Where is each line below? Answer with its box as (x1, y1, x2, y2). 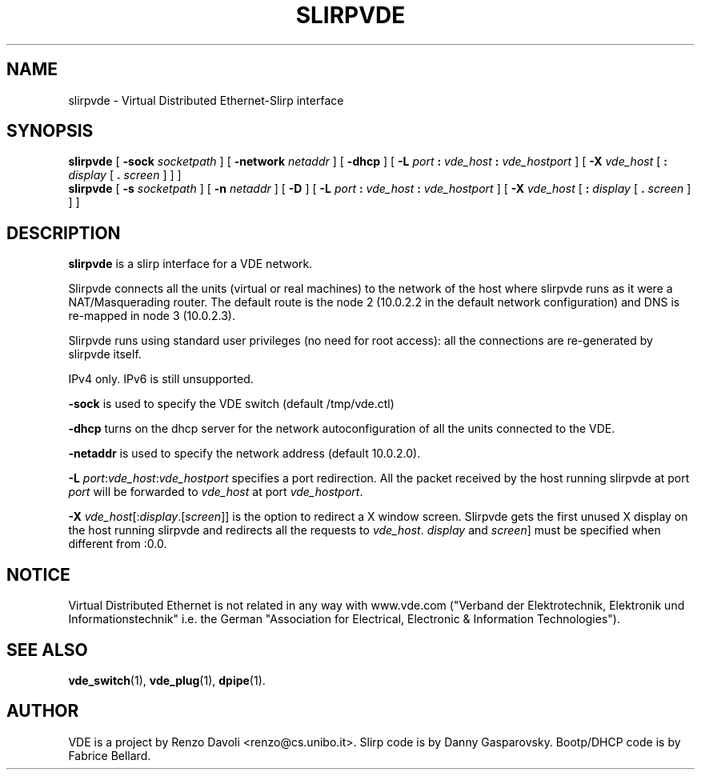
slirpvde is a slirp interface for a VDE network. (68, 257, 313, 271)
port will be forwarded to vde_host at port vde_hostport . (68, 485, 363, 499)
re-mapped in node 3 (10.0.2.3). (68, 309, 235, 323)
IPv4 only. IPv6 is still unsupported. (68, 372, 254, 386)
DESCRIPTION (6, 222, 121, 243)
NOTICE (6, 564, 70, 585)
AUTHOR (6, 701, 79, 722)
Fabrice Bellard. (68, 748, 151, 762)
